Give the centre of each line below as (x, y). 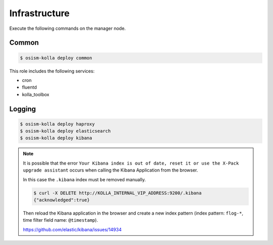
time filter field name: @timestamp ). (60, 220)
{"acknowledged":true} (62, 200)
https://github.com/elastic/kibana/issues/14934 (72, 229)
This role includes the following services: (52, 71)
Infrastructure (40, 13)
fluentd (30, 87)
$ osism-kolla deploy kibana (56, 138)
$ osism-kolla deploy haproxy (57, 124)
